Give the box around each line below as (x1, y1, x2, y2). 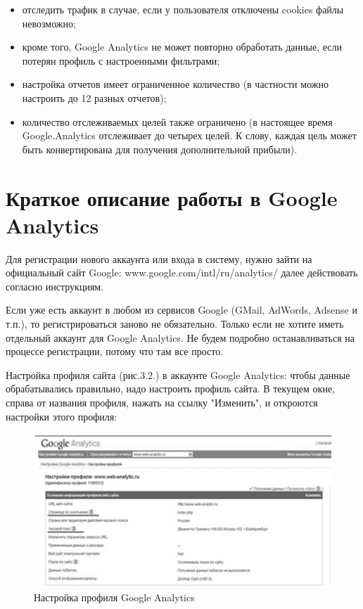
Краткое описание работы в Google (6, 183, 338, 212)
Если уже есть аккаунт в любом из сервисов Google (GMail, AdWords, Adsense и (6, 302, 357, 317)
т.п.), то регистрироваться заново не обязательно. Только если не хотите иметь (6, 316, 344, 331)
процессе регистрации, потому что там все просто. (6, 344, 224, 359)
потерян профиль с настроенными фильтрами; (22, 53, 220, 68)
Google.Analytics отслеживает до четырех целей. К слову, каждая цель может (22, 128, 357, 143)
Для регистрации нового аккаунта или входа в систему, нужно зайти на (6, 251, 312, 266)
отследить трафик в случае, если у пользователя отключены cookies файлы (22, 2, 344, 16)
